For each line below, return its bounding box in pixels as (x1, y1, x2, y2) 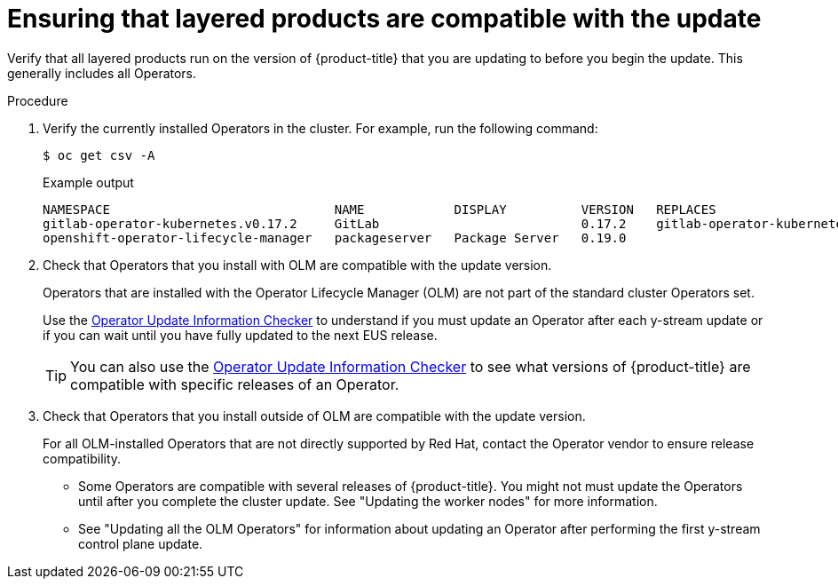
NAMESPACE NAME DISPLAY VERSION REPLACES (43, 202, 716, 217)
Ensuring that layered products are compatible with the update (7, 4, 762, 34)
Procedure (7, 92, 68, 108)
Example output (43, 174, 134, 190)
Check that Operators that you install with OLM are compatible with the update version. (43, 257, 552, 273)
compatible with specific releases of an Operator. (70, 375, 399, 393)
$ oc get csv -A (43, 147, 155, 162)
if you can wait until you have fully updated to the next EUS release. (43, 327, 438, 343)
